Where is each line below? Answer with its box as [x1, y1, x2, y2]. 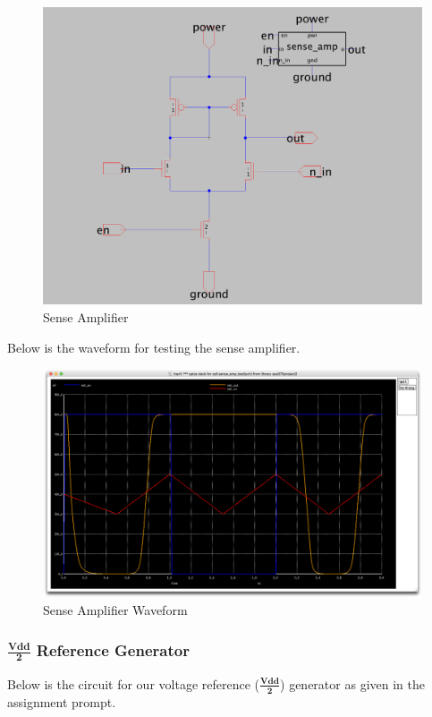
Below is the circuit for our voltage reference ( [7, 674, 259, 693]
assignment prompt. [7, 692, 116, 711]
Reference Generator [36, 638, 190, 661]
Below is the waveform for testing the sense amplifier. [7, 337, 301, 356]
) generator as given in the [280, 674, 425, 693]
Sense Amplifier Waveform [43, 601, 188, 619]
